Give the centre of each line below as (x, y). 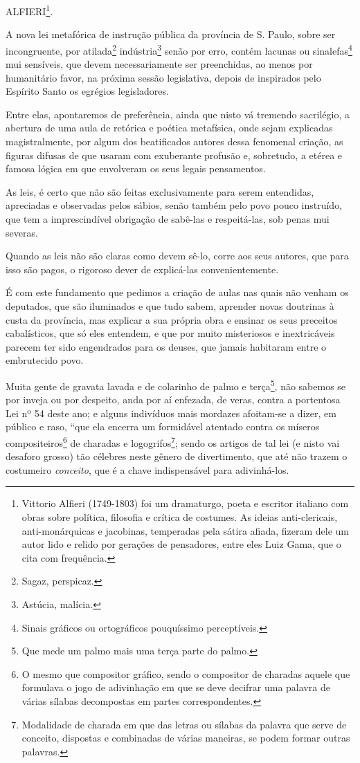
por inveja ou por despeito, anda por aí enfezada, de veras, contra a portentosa (173, 399)
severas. (22, 232)
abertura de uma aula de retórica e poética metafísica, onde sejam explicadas (169, 128)
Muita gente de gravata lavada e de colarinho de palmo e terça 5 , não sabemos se (176, 385)
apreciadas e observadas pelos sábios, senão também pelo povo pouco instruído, (174, 205)
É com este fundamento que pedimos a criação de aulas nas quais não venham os (177, 292)
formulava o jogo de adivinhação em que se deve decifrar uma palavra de (176, 687)
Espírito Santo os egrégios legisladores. (87, 91)
